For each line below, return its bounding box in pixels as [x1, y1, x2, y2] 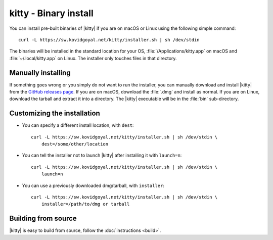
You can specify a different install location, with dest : [22, 122, 134, 128]
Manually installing [9, 68, 71, 77]
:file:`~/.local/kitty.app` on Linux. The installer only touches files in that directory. [9, 55, 177, 61]
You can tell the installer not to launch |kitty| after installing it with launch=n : [22, 152, 182, 159]
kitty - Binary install [9, 8, 94, 19]
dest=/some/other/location [41, 141, 109, 147]
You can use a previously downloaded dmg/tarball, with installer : [22, 182, 164, 188]
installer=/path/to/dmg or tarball [41, 201, 130, 207]
